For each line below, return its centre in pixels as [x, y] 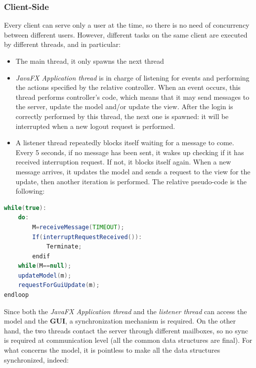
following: [30, 191]
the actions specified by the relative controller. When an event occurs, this [128, 87]
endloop [17, 295]
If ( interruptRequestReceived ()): [87, 237]
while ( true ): [25, 208]
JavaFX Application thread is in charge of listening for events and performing [132, 77]
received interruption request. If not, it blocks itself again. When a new [123, 162]
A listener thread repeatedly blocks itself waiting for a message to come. [125, 143]
